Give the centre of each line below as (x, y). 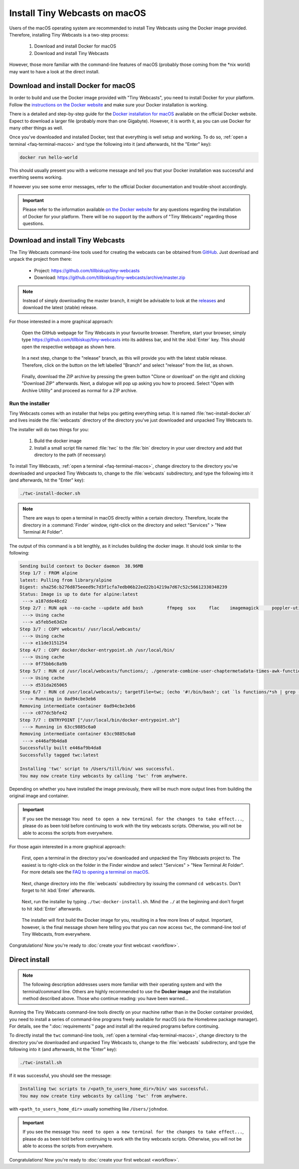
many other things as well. (36, 128)
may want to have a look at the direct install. (54, 71)
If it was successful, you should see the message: (60, 1076)
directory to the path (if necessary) (70, 455)
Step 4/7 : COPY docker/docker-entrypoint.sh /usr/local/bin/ (97, 650)
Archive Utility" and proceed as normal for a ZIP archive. (79, 390)
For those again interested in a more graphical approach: (68, 847)
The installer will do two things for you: (49, 429)
